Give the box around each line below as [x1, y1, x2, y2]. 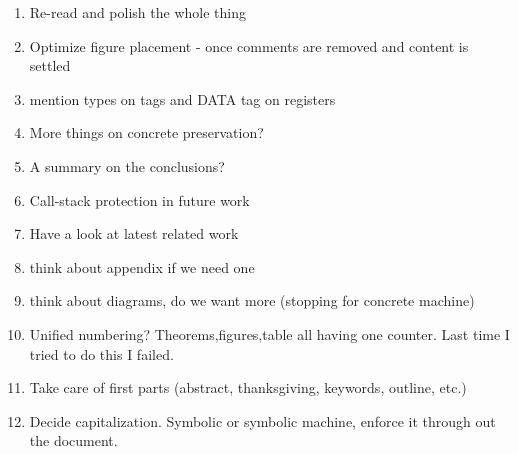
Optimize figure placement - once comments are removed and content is [29, 35, 469, 56]
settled [29, 55, 71, 76]
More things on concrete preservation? [29, 122, 264, 143]
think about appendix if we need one [29, 256, 255, 277]
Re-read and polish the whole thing [29, 2, 246, 22]
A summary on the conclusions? [29, 155, 225, 176]
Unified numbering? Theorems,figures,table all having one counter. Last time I [29, 323, 510, 344]
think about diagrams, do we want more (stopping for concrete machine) [29, 290, 475, 311]
